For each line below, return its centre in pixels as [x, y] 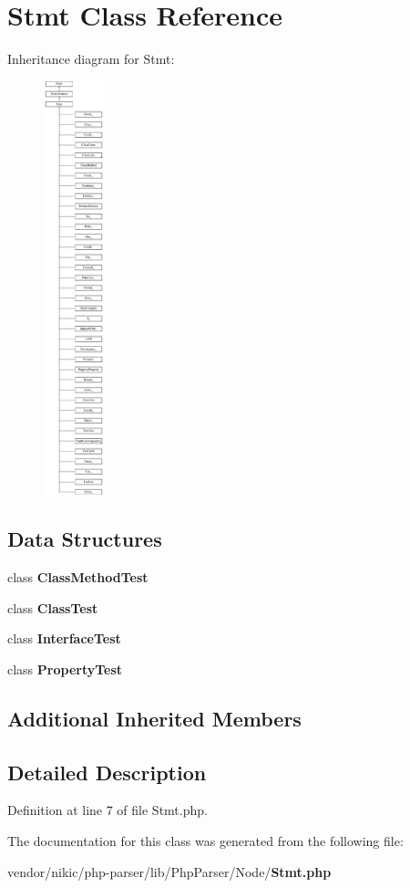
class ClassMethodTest [78, 577]
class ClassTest [53, 607]
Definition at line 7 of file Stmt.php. [108, 810]
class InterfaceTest [64, 638]
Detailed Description [107, 772]
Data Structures [85, 539]
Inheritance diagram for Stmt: [91, 59]
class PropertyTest [65, 669]
